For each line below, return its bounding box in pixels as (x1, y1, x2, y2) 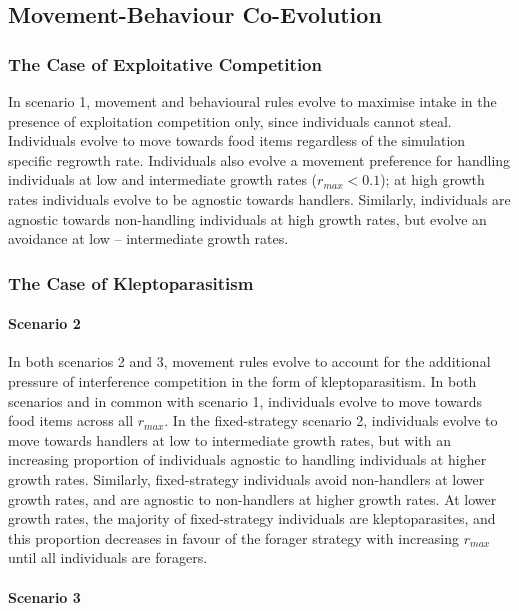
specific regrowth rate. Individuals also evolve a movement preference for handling (8, 149, 511, 170)
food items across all (8, 410, 134, 431)
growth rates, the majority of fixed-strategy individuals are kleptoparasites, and (8, 508, 496, 529)
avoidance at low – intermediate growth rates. (8, 228, 289, 249)
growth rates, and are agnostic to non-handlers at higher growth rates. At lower (8, 488, 497, 509)
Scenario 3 (8, 586, 81, 607)
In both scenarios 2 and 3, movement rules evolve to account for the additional (8, 351, 491, 372)
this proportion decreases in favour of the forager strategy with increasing (8, 527, 460, 548)
